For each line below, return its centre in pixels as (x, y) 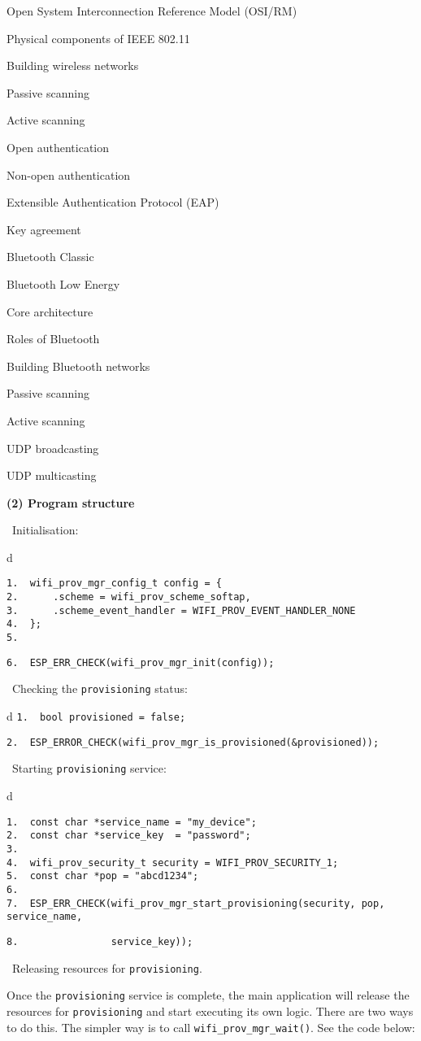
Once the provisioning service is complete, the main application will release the (208, 995)
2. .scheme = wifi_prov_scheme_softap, (129, 597)
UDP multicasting (52, 475)
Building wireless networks (73, 65)
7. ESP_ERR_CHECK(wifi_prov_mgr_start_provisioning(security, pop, (196, 903)
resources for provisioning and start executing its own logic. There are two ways (210, 1011)
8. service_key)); (100, 941)
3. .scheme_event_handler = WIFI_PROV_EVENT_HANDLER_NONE (181, 610)
